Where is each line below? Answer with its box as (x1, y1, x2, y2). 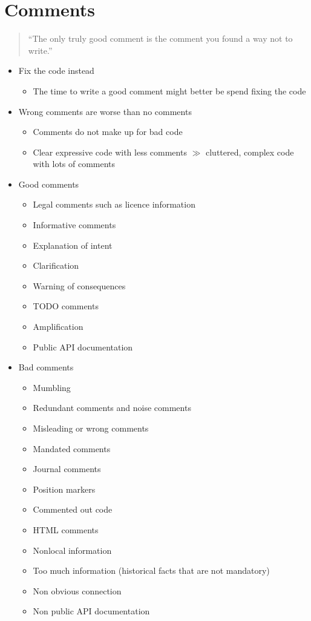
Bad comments (18, 361, 74, 373)
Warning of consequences (33, 279, 126, 292)
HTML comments (33, 523, 99, 536)
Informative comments (33, 218, 116, 231)
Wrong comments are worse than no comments (18, 105, 192, 117)
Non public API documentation (33, 605, 150, 617)
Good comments (18, 177, 79, 190)
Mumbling (33, 381, 71, 393)
